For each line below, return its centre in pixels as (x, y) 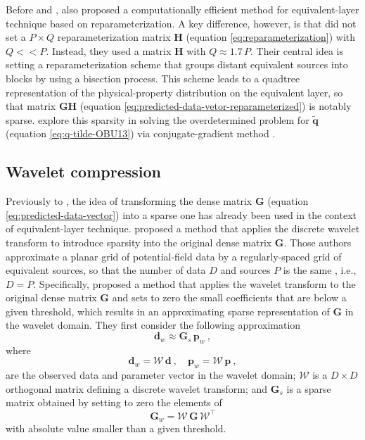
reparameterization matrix (114, 37)
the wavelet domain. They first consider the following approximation (153, 325)
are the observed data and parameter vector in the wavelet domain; (151, 375)
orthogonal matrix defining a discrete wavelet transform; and (137, 388)
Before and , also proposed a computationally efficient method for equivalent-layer (182, 9)
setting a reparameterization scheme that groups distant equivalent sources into (177, 64)
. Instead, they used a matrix (109, 50)
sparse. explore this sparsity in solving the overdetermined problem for (158, 119)
